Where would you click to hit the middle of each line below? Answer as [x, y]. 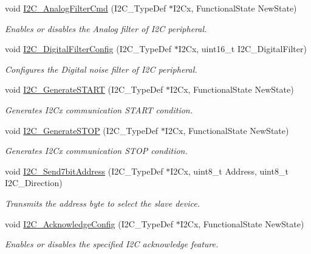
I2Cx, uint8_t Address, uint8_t [229, 171]
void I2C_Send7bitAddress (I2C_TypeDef [84, 171]
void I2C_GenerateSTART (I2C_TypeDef [84, 89]
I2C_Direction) [34, 183]
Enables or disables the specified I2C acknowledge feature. [112, 244]
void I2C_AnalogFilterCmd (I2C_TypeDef [86, 8]
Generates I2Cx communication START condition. [99, 109]
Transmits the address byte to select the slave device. [102, 203]
